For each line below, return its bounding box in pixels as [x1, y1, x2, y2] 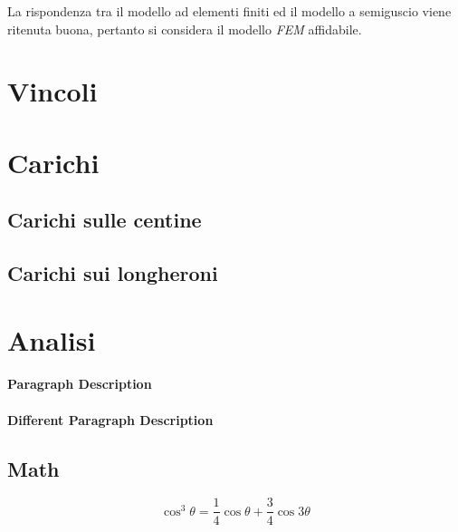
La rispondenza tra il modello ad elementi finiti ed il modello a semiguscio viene [7, 2, 452, 20]
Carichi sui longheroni [7, 259, 218, 287]
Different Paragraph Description [7, 410, 214, 429]
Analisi [7, 321, 96, 358]
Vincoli [7, 73, 98, 110]
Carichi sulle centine [7, 206, 202, 234]
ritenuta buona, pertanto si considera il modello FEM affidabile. [7, 19, 362, 38]
